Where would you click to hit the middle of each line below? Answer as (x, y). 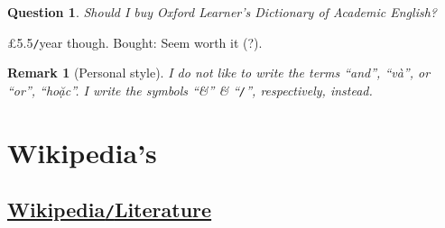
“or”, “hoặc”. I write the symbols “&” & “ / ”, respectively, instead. (190, 90)
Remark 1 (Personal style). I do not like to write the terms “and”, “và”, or (219, 73)
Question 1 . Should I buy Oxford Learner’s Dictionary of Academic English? (222, 12)
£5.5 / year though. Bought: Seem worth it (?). (135, 42)
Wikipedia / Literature (110, 210)
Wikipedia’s (82, 152)
